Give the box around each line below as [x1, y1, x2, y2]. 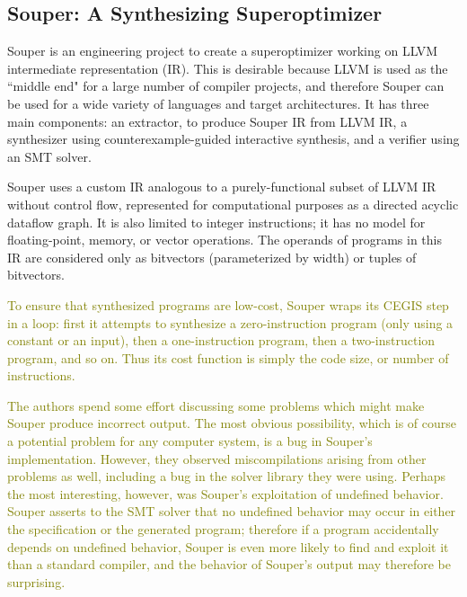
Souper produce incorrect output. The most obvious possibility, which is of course [7, 414, 457, 432]
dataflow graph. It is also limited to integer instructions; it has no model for [7, 212, 426, 231]
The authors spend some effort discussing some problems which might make [7, 396, 425, 414]
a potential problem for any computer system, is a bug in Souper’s [7, 432, 373, 450]
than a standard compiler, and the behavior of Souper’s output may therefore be [7, 555, 451, 574]
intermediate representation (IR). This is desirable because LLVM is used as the [7, 58, 448, 77]
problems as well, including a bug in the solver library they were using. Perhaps [7, 467, 446, 486]
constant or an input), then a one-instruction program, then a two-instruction [7, 331, 436, 350]
